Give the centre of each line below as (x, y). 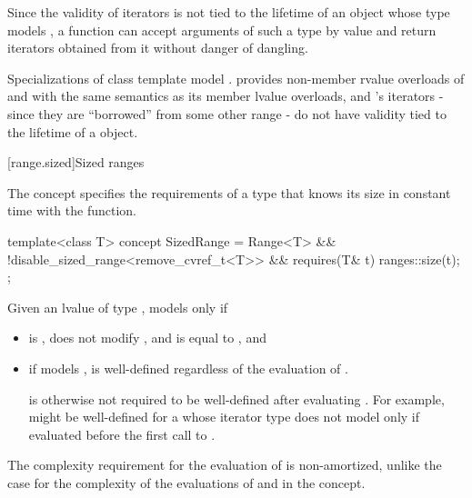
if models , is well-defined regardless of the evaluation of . (188, 368)
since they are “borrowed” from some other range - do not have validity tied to (227, 113)
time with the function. (72, 210)
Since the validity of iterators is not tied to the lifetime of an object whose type (229, 12)
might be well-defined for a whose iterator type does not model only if (224, 417)
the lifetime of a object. (73, 131)
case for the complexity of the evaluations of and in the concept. (186, 482)
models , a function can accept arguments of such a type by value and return (222, 30)
